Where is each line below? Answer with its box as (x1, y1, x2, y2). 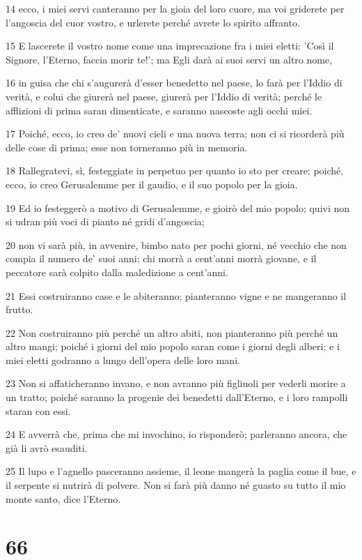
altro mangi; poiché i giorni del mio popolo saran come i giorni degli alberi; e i (6, 339, 340, 354)
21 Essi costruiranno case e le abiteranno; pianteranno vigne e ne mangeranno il (6, 288, 347, 303)
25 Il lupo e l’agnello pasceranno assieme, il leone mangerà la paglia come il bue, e (6, 464, 356, 478)
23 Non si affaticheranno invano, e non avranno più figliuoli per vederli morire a (6, 376, 346, 391)
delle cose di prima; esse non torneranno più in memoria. (6, 139, 248, 154)
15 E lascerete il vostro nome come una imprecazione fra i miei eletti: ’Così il (6, 38, 334, 53)
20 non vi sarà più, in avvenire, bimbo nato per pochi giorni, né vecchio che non (6, 237, 347, 252)
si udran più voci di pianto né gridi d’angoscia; (6, 214, 205, 229)
